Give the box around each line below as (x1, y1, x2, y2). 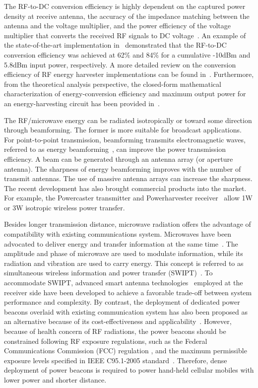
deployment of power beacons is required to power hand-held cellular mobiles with (4, 365, 254, 375)
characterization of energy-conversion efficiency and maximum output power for (4, 88, 246, 99)
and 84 (132, 49, 153, 60)
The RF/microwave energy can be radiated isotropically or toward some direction (4, 115, 252, 125)
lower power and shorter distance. (4, 374, 107, 385)
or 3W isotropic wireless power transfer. (4, 202, 125, 212)
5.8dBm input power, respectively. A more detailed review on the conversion (4, 59, 236, 69)
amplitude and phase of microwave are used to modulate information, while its (4, 248, 243, 259)
